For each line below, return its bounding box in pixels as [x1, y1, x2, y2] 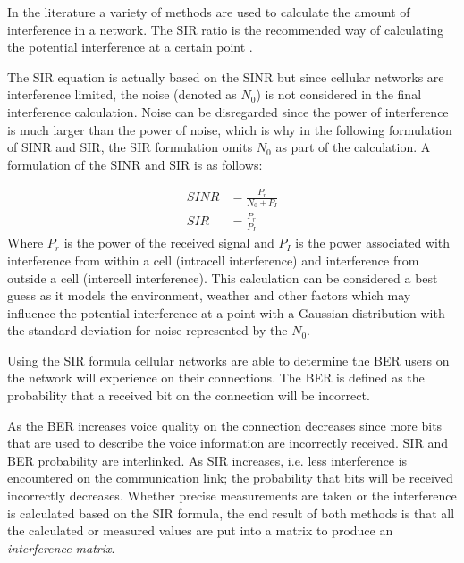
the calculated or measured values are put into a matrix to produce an [7, 521, 393, 540]
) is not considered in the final [256, 85, 422, 104]
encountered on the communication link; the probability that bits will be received [7, 468, 453, 487]
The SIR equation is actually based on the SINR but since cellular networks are [7, 67, 444, 86]
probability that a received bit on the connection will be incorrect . [7, 386, 370, 405]
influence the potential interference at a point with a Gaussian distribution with [7, 303, 445, 322]
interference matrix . [7, 538, 115, 557]
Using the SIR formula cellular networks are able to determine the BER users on [7, 350, 450, 369]
